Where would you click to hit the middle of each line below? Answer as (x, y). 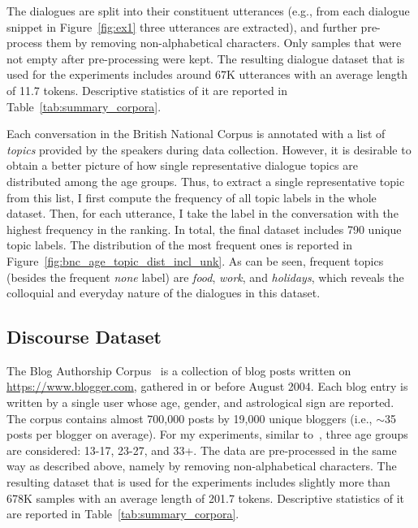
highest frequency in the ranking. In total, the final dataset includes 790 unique (204, 229)
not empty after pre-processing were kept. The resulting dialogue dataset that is (206, 58)
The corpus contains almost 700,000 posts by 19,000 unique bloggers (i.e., (190, 418)
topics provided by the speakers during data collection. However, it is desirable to (209, 149)
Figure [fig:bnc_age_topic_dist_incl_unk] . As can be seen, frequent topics (195, 260)
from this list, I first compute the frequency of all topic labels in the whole (192, 197)
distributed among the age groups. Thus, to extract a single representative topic (206, 181)
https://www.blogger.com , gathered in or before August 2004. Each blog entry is (207, 386)
